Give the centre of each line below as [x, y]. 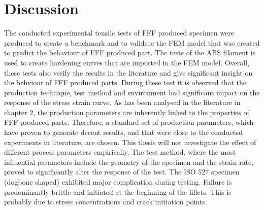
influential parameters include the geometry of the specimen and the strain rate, [129, 162]
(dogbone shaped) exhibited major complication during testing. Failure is [118, 182]
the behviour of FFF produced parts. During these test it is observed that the [125, 82]
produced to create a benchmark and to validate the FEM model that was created [132, 42]
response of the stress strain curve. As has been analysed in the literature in [122, 102]
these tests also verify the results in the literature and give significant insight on [128, 72]
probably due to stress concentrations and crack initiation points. [106, 202]
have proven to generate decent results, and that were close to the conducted [124, 132]
